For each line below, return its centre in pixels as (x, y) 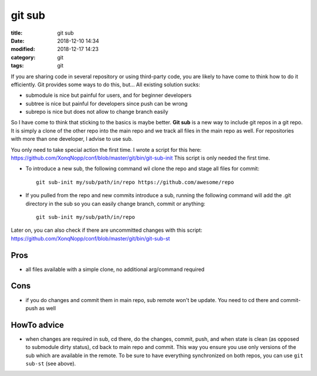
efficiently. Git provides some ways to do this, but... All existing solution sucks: (106, 84)
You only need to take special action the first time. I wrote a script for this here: (106, 150)
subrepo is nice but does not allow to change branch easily (97, 112)
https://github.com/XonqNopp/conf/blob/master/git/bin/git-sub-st (90, 238)
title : (17, 33)
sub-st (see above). (51, 364)
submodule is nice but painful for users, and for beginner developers (109, 95)
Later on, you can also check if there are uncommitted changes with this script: (107, 230)
